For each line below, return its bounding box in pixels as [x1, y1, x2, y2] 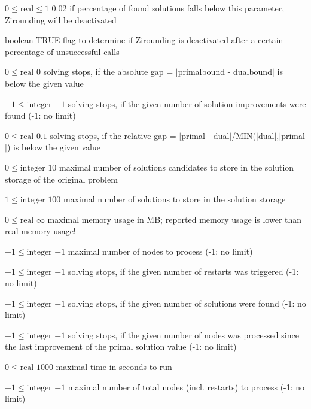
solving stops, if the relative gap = [50, 129, 176, 141]
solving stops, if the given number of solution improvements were [68, 97, 306, 110]
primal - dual [181, 129, 230, 141]
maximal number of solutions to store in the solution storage [63, 193, 286, 205]
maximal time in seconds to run [56, 360, 172, 373]
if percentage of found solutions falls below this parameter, [69, 2, 285, 14]
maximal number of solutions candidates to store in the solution [59, 160, 294, 173]
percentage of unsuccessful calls [5, 45, 120, 57]
